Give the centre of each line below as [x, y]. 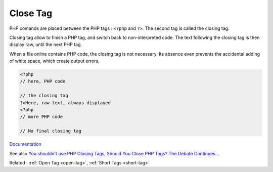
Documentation [25, 144]
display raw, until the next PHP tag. [46, 45]
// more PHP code [41, 117]
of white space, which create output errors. [54, 61]
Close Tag [31, 13]
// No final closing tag [51, 131]
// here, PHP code [43, 81]
